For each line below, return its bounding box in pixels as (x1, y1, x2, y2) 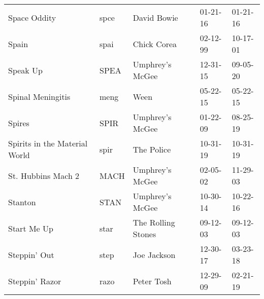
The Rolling (133, 216, 175, 228)
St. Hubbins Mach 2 (8, 169, 80, 181)
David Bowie (133, 11, 178, 23)
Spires (8, 117, 29, 129)
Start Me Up (8, 222, 53, 234)
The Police (133, 143, 171, 155)
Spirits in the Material (8, 137, 88, 149)
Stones (133, 228, 156, 240)
